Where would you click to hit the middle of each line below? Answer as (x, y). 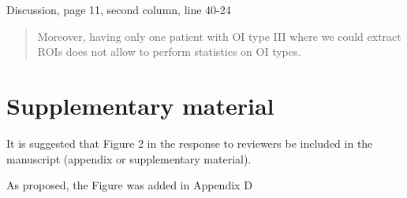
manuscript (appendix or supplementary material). (129, 158)
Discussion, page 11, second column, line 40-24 (119, 9)
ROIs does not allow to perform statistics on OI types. (169, 51)
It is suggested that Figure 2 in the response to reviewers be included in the (190, 143)
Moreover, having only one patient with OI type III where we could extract (219, 36)
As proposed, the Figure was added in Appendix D (129, 185)
